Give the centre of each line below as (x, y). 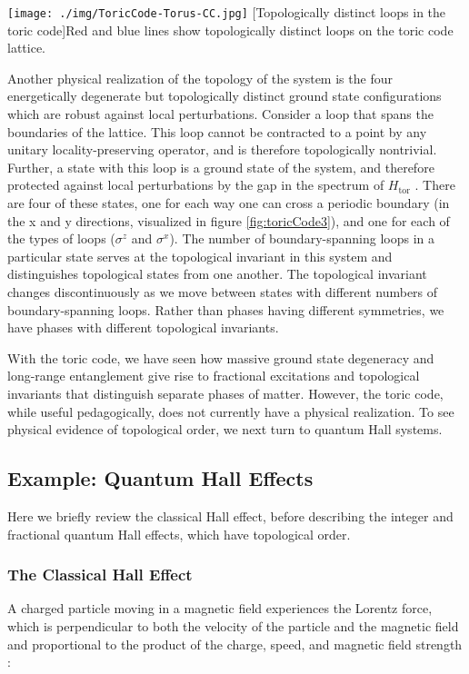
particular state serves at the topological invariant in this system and (200, 256)
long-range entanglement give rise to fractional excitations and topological (214, 376)
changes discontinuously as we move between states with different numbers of (223, 291)
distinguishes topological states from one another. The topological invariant (217, 274)
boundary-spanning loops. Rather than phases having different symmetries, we (226, 309)
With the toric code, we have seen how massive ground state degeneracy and (221, 357)
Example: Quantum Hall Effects (160, 478)
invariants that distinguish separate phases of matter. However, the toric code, (225, 393)
